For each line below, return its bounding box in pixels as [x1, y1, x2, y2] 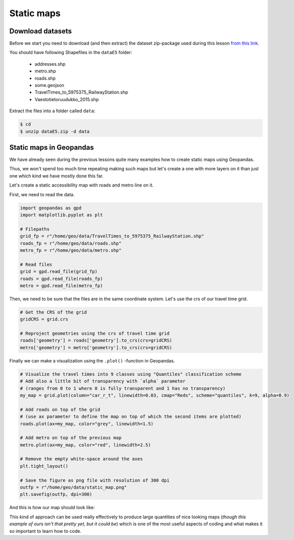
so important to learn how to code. [9, 528, 81, 534]
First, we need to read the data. [9, 191, 75, 197]
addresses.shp [34, 61, 66, 67]
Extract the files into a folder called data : [9, 108, 96, 114]
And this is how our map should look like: [9, 505, 95, 511]
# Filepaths [20, 226, 50, 232]
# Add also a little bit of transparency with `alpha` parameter [20, 378, 186, 384]
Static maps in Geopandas [9, 143, 94, 152]
